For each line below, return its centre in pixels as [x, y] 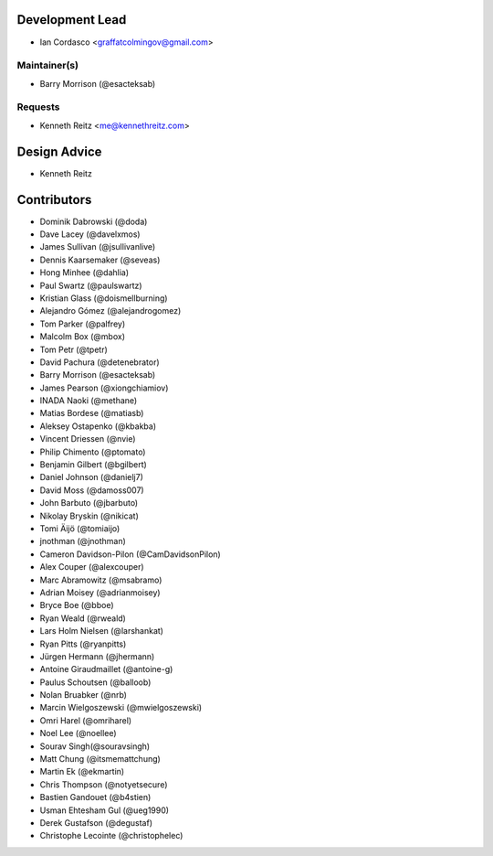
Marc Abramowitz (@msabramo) [101, 580]
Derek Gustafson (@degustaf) [96, 822]
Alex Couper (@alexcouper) [92, 567]
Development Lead [72, 20]
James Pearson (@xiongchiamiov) [104, 388]
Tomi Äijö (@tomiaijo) [80, 528]
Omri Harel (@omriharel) [86, 720]
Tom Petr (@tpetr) [74, 349]
